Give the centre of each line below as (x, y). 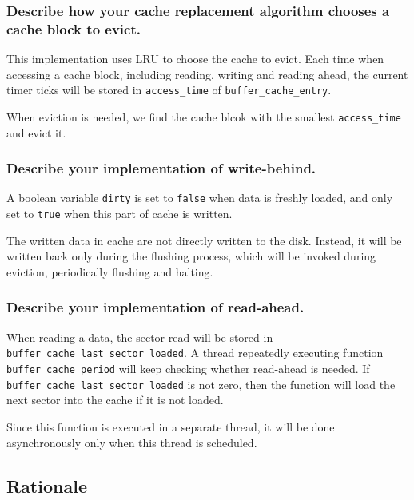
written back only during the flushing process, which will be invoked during (191, 256)
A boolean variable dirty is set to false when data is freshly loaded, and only (200, 198)
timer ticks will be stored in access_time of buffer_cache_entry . (169, 90)
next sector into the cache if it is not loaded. (115, 400)
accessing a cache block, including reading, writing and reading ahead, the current (207, 74)
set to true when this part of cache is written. (119, 214)
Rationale (47, 485)
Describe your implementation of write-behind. (161, 168)
